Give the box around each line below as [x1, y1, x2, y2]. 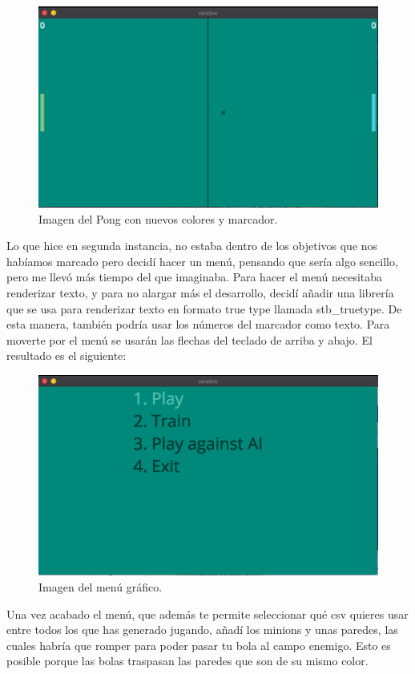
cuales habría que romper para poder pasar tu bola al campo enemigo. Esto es [6, 636, 391, 653]
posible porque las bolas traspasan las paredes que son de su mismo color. [6, 652, 369, 669]
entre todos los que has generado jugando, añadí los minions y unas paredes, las [6, 621, 398, 638]
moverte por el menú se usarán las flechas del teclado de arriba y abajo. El [6, 331, 373, 348]
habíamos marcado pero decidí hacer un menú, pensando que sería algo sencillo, [6, 252, 398, 269]
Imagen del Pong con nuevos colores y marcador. [38, 210, 278, 227]
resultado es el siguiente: [6, 347, 127, 364]
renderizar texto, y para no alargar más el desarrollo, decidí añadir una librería [6, 284, 394, 301]
